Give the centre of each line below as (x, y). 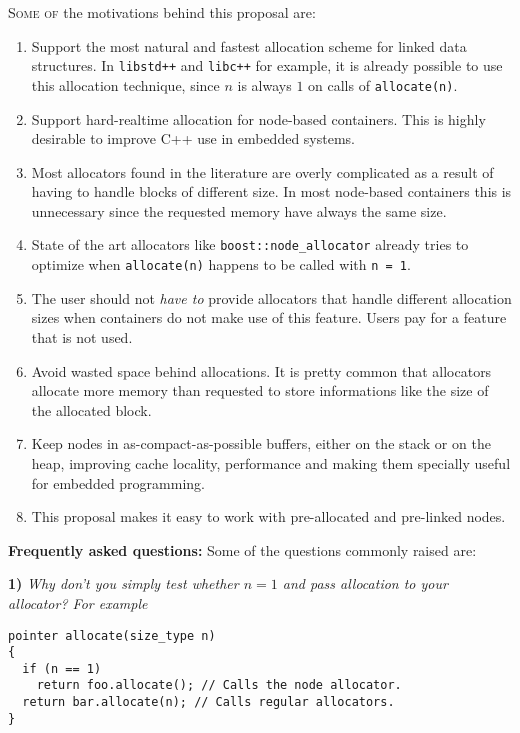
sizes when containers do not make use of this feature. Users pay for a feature (269, 317)
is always (264, 84)
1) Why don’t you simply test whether (123, 583)
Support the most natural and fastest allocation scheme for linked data (249, 45)
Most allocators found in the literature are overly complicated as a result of (262, 171)
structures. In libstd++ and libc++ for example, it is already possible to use (267, 65)
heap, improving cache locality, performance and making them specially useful (271, 462)
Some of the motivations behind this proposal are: (162, 12)
